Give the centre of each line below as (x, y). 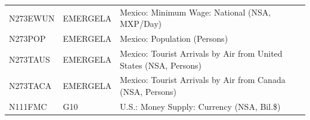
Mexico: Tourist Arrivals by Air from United (201, 53)
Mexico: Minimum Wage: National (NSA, (196, 12)
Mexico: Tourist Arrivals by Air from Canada (203, 80)
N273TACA (30, 86)
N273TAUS (30, 59)
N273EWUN (32, 18)
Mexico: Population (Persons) (174, 39)
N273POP (27, 39)
